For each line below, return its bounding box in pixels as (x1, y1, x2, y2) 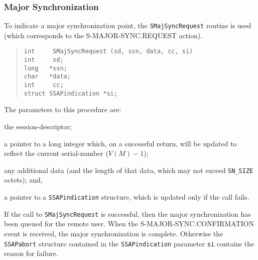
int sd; (24, 56, 64, 64)
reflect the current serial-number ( (4, 148, 108, 158)
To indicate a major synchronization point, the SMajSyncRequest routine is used (4, 20, 251, 31)
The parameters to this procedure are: (4, 104, 121, 115)
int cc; (24, 81, 64, 89)
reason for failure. (4, 248, 58, 258)
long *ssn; (24, 64, 67, 72)
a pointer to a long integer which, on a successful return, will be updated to (4, 138, 237, 148)
